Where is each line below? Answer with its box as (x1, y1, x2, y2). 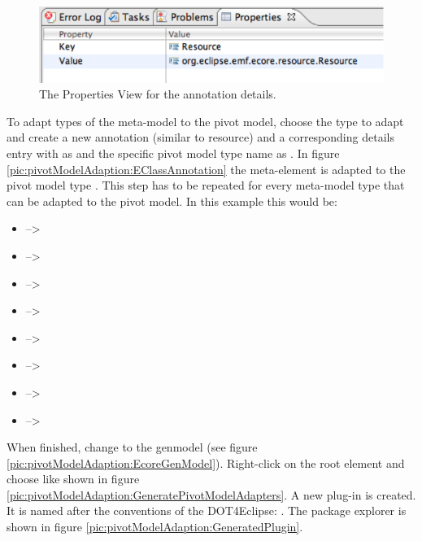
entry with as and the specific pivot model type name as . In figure (7, 144, 340, 161)
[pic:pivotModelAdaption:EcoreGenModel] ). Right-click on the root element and (7, 454, 405, 471)
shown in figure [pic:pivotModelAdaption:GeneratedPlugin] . (7, 518, 303, 535)
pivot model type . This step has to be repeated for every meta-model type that (7, 177, 405, 194)
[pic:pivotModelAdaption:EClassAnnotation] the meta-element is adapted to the (7, 160, 406, 177)
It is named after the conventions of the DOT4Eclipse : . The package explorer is (7, 502, 407, 519)
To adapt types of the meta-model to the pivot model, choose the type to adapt (7, 112, 404, 129)
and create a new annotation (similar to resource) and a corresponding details (7, 129, 394, 146)
